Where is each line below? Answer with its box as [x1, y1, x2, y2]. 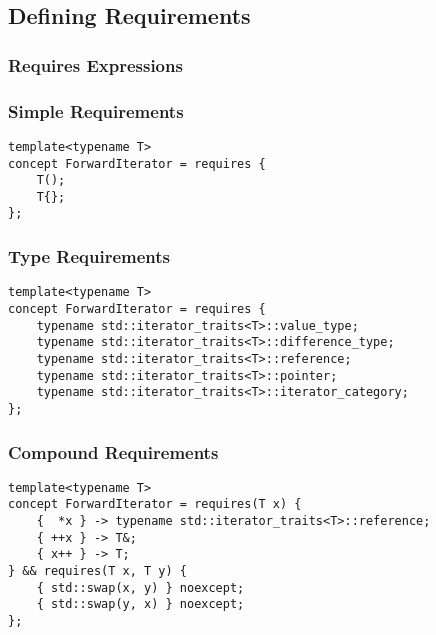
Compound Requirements [8, 439, 219, 464]
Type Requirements [8, 244, 171, 269]
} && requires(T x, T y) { [8, 564, 187, 579]
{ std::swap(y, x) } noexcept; [36, 597, 245, 612]
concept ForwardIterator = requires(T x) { [8, 497, 302, 512]
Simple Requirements [8, 98, 184, 123]
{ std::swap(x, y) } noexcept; [36, 580, 245, 595]
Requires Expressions [8, 52, 183, 77]
